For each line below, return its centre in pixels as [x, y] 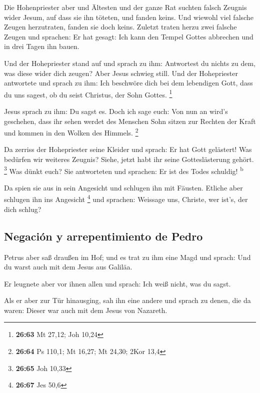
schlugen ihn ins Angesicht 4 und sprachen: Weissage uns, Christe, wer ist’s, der [126, 198]
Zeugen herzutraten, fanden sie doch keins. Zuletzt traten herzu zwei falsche [120, 27]
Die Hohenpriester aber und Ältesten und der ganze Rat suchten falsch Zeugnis [125, 7]
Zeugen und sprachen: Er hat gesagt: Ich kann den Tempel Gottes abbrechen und [129, 36]
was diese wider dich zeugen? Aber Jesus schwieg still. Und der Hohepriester [121, 73]
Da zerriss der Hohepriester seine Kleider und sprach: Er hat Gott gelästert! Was [128, 149]
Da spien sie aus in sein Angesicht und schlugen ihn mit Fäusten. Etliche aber [123, 187]
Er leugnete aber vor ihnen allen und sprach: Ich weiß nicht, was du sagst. [117, 283]
